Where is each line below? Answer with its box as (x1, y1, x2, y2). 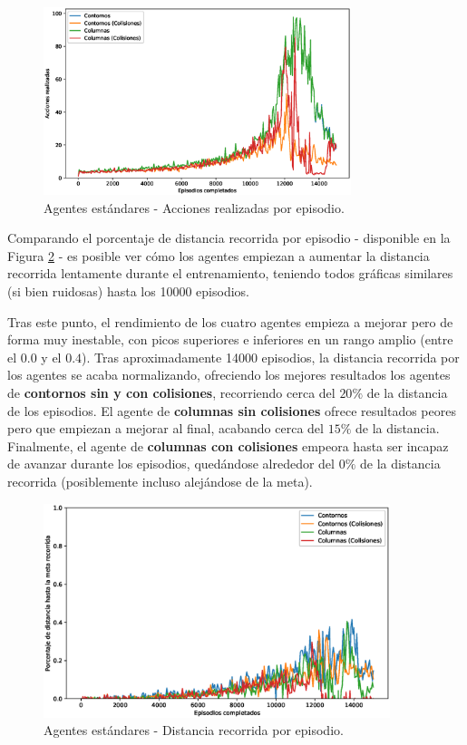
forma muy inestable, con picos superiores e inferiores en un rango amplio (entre (7, 330, 453, 349)
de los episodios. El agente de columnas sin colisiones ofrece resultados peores (7, 401, 456, 420)
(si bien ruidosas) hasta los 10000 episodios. (7, 281, 249, 300)
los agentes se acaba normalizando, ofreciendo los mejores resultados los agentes (7, 365, 451, 384)
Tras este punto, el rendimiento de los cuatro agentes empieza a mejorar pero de (7, 312, 453, 331)
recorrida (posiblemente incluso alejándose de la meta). (7, 471, 313, 490)
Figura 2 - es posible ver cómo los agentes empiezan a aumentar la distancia (7, 246, 430, 265)
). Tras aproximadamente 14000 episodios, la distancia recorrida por (82, 347, 460, 366)
